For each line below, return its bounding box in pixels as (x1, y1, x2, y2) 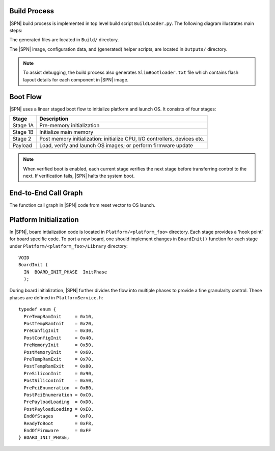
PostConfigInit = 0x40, (23, 335, 94, 341)
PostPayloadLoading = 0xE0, (23, 406, 94, 412)
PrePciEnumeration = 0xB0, (23, 385, 94, 390)
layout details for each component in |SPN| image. (23, 76, 129, 82)
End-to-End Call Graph (9, 188, 83, 197)
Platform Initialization (9, 215, 79, 224)
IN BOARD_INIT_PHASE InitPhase (23, 269, 107, 275)
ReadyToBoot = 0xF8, (23, 420, 94, 426)
